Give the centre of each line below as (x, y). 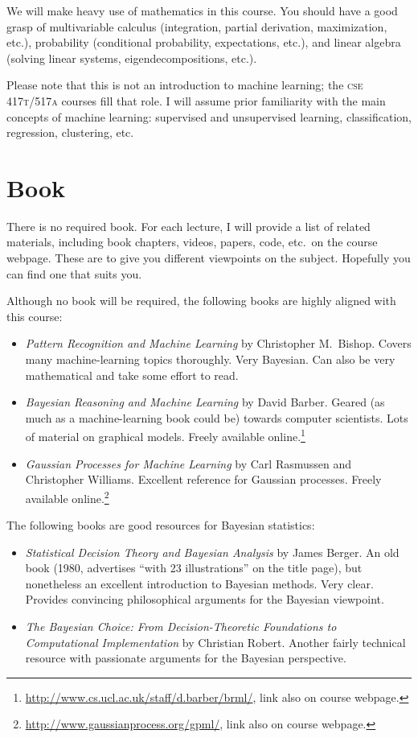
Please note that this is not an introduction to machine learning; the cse (185, 85)
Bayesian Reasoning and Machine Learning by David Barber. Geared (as (205, 402)
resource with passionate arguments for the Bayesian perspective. (186, 658)
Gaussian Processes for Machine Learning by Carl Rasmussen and (189, 463)
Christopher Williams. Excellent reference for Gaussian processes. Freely (203, 479)
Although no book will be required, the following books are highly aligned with (201, 301)
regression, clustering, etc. (70, 132)
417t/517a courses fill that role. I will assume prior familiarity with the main (196, 100)
